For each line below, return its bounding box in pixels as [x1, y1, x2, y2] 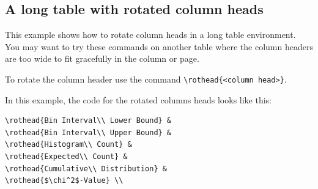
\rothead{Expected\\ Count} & [5, 152, 128, 161]
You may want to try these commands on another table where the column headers [5, 40, 313, 53]
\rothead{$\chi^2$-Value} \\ [5, 176, 124, 185]
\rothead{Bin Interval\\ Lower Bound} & [5, 116, 172, 125]
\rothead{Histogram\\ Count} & [5, 140, 132, 149]
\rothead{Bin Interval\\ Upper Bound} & [5, 128, 172, 137]
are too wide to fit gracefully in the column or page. [5, 52, 199, 65]
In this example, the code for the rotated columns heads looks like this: [5, 93, 272, 106]
